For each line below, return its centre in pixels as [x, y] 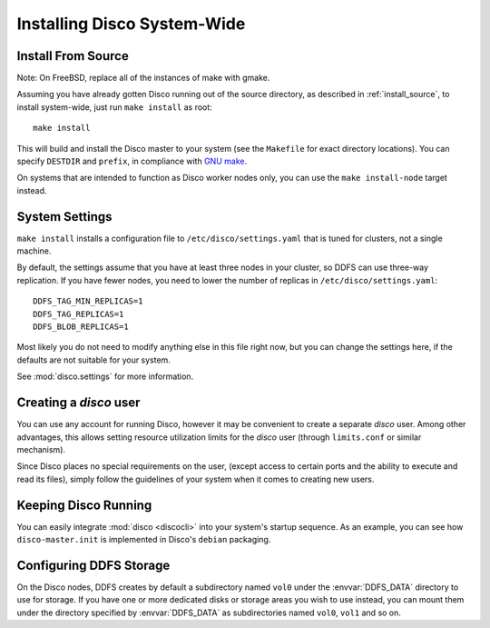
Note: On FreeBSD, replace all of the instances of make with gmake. [143, 78]
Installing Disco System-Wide [131, 24]
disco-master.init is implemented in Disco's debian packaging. [144, 539]
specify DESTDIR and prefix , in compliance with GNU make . [132, 161]
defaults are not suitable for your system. [94, 360]
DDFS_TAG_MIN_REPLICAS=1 [88, 301]
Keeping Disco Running [84, 505]
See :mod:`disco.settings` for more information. [105, 376]
